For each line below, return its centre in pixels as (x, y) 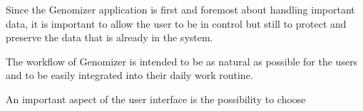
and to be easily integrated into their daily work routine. (129, 75)
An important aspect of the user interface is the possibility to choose (156, 99)
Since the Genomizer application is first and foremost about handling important (180, 9)
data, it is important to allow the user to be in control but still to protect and (176, 23)
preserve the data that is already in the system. (109, 37)
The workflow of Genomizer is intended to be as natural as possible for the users (182, 61)
